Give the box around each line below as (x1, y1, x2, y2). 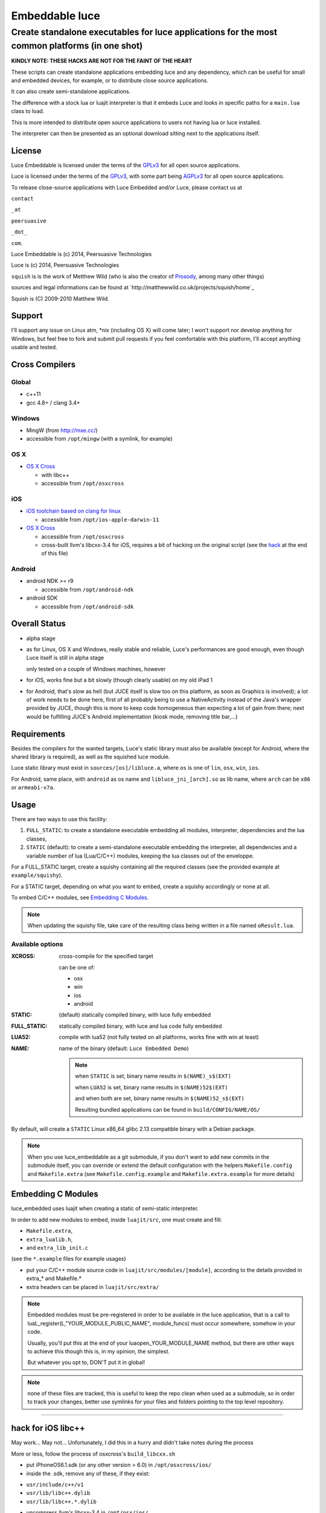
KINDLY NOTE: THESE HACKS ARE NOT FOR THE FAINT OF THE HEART (11, 57, 193, 65)
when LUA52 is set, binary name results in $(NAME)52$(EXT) (75, 1083, 229, 1091)
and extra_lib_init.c (26, 1244, 89, 1251)
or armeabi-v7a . (11, 784, 55, 791)
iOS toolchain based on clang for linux (26, 507, 121, 514)
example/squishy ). (11, 871, 63, 879)
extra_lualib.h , (26, 1235, 73, 1243)
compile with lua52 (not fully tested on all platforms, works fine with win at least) (59, 1034, 259, 1041)
